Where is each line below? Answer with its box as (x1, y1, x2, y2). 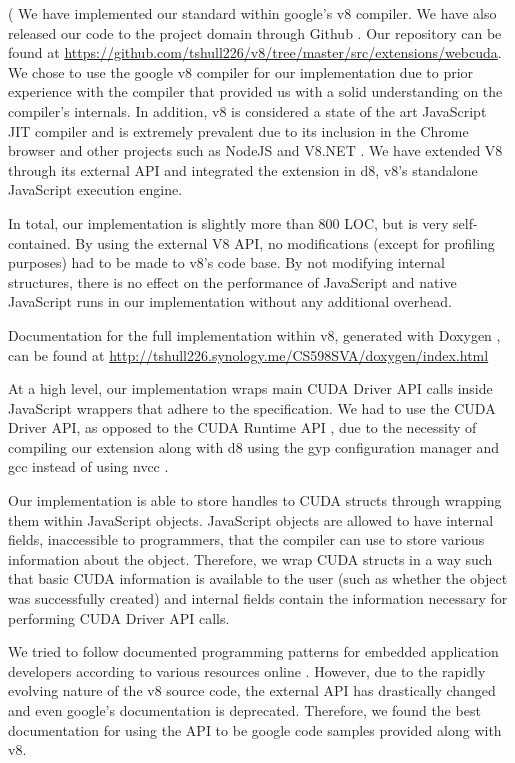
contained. (8, 232, 71, 253)
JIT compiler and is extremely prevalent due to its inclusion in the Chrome (8, 120, 469, 141)
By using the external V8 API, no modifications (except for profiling (75, 232, 495, 253)
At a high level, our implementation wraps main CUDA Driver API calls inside (8, 378, 493, 399)
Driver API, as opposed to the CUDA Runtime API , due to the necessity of (8, 417, 477, 438)
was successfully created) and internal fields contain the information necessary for (8, 588, 508, 609)
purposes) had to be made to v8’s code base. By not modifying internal (8, 252, 445, 273)
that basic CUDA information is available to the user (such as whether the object (8, 568, 508, 589)
